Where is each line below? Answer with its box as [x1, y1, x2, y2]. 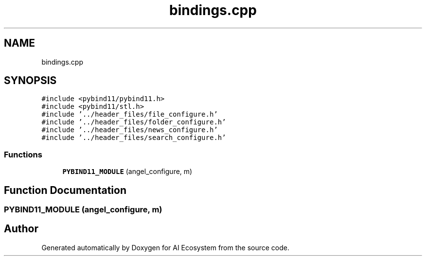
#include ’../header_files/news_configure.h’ [41, 126, 218, 134]
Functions [4, 149, 42, 159]
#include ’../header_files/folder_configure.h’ [41, 118, 226, 126]
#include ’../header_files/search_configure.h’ [41, 134, 226, 142]
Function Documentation [4, 184, 126, 196]
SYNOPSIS [4, 74, 57, 87]
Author [4, 223, 38, 235]
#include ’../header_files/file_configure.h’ [41, 110, 218, 119]
